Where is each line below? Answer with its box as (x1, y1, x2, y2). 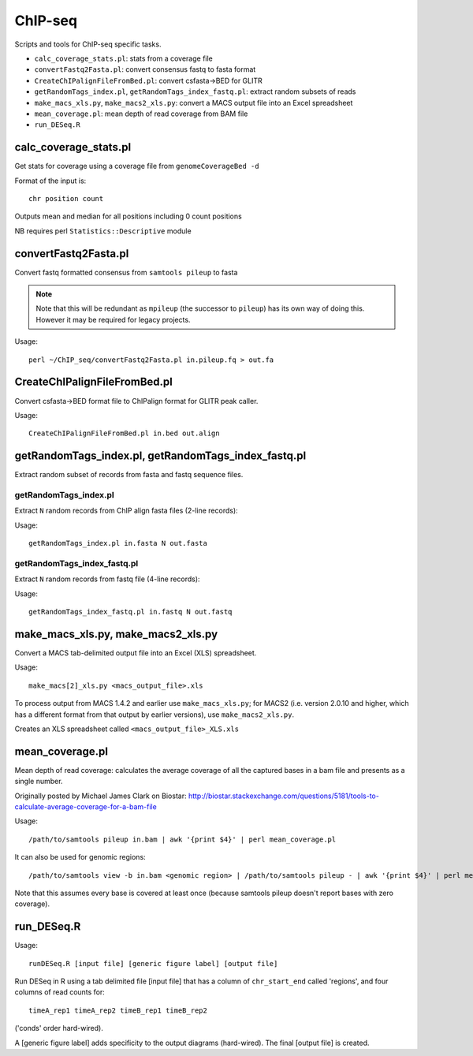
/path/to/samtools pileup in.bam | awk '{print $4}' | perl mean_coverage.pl (28, 834, 337, 844)
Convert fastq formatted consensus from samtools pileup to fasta (14, 267, 238, 277)
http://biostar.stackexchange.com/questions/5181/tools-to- (188, 791, 380, 800)
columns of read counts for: (14, 987, 106, 997)
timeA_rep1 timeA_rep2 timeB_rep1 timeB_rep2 (28, 1006, 208, 1015)
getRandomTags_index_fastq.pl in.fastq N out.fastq (28, 607, 233, 617)
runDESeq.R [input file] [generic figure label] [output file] (28, 959, 278, 968)
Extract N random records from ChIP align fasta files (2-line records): (14, 506, 238, 516)
